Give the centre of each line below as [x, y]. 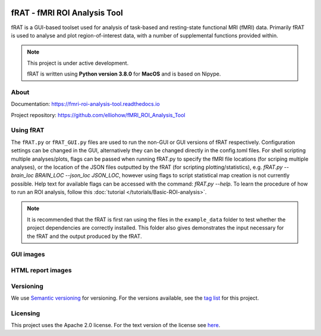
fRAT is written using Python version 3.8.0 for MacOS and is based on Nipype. [124, 74]
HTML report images [41, 270]
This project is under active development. [78, 63]
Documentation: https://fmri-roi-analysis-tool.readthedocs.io [85, 104]
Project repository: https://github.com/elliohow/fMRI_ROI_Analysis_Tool [98, 115]
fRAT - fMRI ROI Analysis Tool [67, 13]
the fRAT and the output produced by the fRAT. [84, 236]
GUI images [28, 255]
